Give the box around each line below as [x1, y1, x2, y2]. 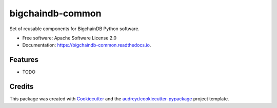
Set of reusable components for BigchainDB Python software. [9, 26, 140, 32]
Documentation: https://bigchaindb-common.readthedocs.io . [22, 42, 151, 48]
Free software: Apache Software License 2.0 [22, 35, 117, 41]
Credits [9, 82, 34, 91]
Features [9, 55, 38, 64]
